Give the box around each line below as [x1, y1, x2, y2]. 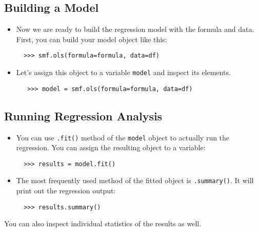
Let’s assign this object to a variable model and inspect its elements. [16, 67, 231, 78]
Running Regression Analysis [4, 108, 163, 123]
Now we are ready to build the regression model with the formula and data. [16, 24, 254, 34]
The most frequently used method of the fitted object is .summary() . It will [16, 175, 254, 186]
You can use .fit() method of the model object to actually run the [16, 132, 230, 142]
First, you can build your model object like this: [16, 33, 167, 44]
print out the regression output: [16, 185, 116, 196]
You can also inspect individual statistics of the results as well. [4, 218, 202, 229]
